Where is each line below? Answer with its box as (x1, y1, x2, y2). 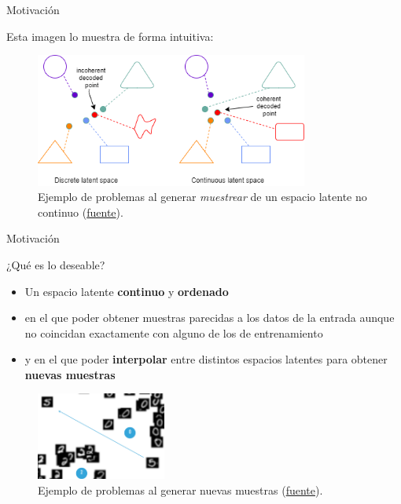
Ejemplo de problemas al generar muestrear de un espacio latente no (38, 188, 367, 205)
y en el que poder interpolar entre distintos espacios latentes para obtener (24, 351, 388, 367)
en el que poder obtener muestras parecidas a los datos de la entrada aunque (24, 309, 395, 326)
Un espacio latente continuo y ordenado (24, 283, 229, 299)
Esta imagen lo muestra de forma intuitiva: (6, 27, 214, 44)
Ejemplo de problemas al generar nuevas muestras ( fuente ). (38, 481, 323, 498)
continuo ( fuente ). (38, 203, 123, 220)
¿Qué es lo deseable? (6, 256, 105, 272)
